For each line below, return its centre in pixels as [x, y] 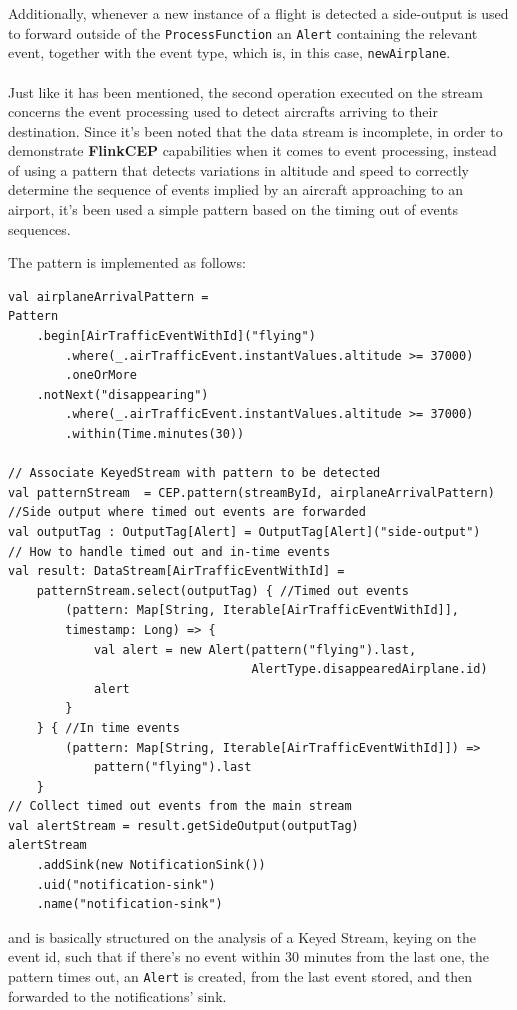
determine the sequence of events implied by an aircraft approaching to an [235, 189]
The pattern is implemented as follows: [127, 262]
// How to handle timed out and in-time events [169, 551]
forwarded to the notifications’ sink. [117, 995]
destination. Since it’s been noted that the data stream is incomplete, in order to [255, 130]
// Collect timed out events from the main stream [180, 806]
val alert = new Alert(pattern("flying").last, [255, 649]
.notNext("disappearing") [122, 394]
